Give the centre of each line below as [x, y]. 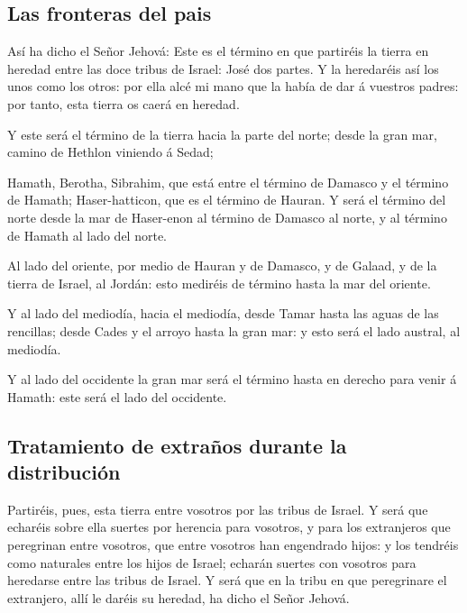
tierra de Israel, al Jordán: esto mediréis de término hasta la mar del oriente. [219, 283]
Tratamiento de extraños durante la [177, 445]
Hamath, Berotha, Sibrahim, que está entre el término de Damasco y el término [228, 182]
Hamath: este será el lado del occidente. [117, 396]
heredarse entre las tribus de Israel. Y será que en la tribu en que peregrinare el [227, 580]
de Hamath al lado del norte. [87, 235]
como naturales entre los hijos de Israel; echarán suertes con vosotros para [212, 562]
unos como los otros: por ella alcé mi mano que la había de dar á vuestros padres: [233, 86]
